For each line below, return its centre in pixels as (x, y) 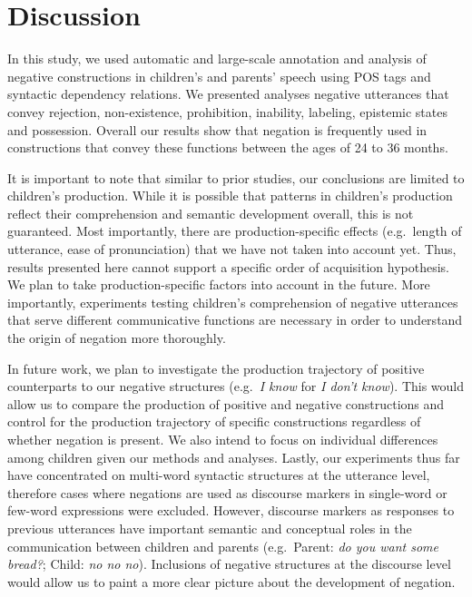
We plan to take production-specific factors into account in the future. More (219, 284)
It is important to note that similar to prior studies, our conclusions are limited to (236, 177)
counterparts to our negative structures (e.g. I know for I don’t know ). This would (236, 386)
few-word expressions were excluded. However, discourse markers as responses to (231, 510)
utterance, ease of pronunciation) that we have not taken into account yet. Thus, (232, 249)
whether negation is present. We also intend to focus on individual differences (223, 439)
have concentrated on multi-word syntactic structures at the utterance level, (219, 475)
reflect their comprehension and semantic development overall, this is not (211, 213)
